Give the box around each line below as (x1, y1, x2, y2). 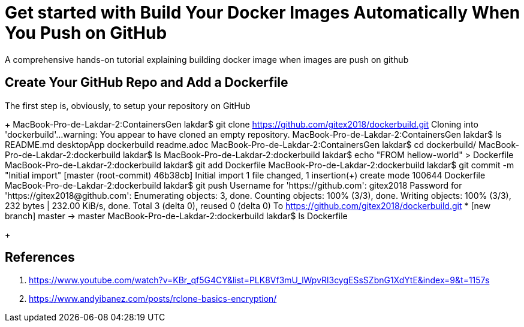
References (5, 250, 75, 265)
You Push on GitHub (5, 23, 167, 43)
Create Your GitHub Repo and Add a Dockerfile (5, 75, 288, 90)
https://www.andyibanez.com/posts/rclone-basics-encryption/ (29, 293, 277, 304)
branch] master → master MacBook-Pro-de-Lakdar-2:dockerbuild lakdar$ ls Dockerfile (5, 210, 348, 221)
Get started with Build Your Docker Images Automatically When (5, 2, 520, 23)
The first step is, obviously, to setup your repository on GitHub (5, 100, 251, 111)
